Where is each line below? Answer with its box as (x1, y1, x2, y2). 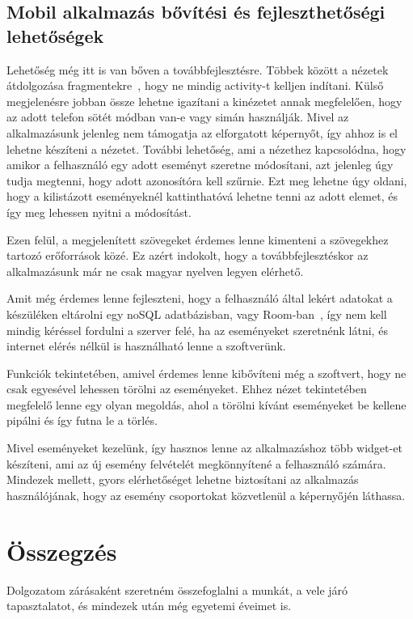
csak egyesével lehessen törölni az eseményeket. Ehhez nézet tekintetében (6, 380, 367, 397)
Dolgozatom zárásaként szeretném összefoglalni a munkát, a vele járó (6, 581, 348, 598)
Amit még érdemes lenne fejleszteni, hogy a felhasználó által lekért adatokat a (6, 290, 393, 307)
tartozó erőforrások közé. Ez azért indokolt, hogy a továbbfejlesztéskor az (6, 247, 369, 264)
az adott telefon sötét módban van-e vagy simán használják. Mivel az (6, 108, 349, 125)
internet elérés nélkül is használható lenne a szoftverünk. (6, 337, 286, 354)
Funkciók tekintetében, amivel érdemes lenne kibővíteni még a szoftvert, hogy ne (6, 364, 407, 381)
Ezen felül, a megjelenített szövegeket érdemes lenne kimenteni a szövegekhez (6, 231, 389, 248)
